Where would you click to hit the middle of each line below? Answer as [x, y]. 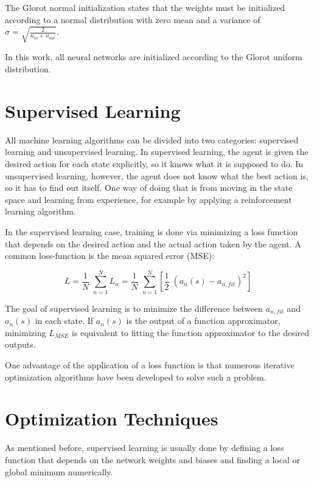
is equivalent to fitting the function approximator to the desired [191, 332]
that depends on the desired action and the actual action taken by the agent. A [153, 243]
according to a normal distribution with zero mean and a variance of [133, 19]
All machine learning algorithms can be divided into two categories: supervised [152, 139]
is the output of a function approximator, [203, 321]
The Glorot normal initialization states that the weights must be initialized [145, 7]
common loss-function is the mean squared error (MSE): [110, 256]
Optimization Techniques [112, 418]
